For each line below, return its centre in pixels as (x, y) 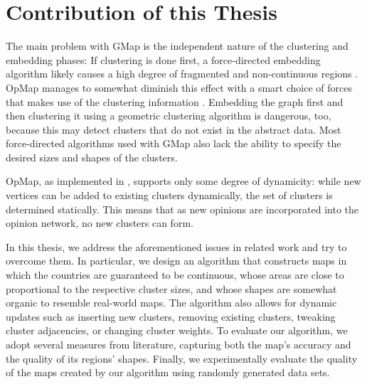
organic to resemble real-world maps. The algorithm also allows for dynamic (171, 303)
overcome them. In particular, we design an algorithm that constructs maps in (176, 261)
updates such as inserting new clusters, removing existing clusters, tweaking (171, 316)
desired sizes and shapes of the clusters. (92, 157)
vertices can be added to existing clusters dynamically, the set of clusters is (169, 195)
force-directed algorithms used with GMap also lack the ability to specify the (174, 143)
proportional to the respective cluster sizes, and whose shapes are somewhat (171, 288)
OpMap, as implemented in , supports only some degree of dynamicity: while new (183, 181)
